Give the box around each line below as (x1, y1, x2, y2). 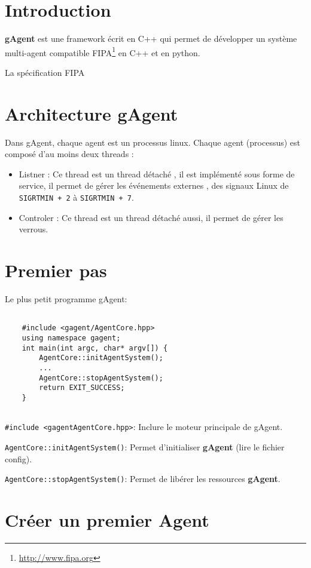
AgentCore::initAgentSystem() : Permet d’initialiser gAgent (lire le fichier (5, 440, 285, 453)
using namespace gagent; (22, 333, 121, 342)
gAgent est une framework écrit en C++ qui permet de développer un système (5, 32, 297, 45)
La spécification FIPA (5, 66, 85, 78)
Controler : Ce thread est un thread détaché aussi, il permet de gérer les (19, 211, 283, 223)
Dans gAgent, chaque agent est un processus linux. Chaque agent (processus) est (5, 136, 301, 148)
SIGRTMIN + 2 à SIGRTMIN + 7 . (19, 191, 134, 204)
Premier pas (5, 258, 107, 283)
